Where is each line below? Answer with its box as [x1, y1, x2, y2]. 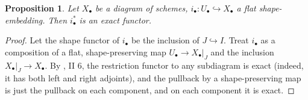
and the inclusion [210, 45, 274, 58]
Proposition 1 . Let [5, 2, 79, 14]
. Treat [224, 34, 249, 46]
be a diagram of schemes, [95, 2, 188, 14]
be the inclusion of [131, 34, 200, 46]
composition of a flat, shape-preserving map [5, 45, 166, 58]
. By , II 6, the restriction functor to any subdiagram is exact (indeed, [45, 58, 304, 71]
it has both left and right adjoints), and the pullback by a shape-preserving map [5, 72, 301, 84]
